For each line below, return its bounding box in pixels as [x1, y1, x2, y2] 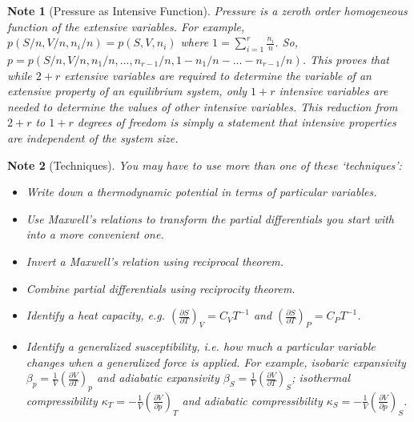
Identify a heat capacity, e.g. [26, 307, 166, 324]
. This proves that [302, 50, 389, 67]
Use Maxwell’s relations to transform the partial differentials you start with [26, 210, 395, 227]
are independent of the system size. [7, 129, 179, 146]
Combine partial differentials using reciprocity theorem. [26, 279, 295, 296]
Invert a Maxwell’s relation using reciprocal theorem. [26, 252, 284, 269]
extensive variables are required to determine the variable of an [64, 66, 372, 83]
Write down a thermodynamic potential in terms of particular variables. [26, 183, 377, 200]
